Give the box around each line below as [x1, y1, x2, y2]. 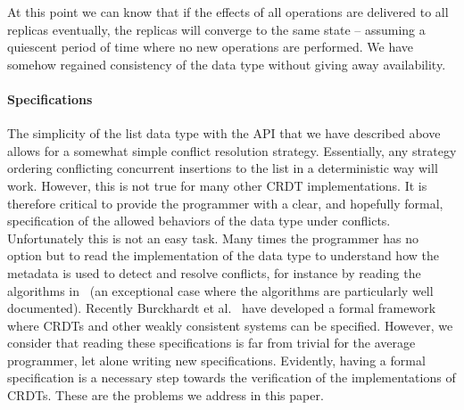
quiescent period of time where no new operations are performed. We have [7, 37, 413, 56]
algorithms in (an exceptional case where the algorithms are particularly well [7, 281, 434, 299]
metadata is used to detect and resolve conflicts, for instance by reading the [7, 263, 421, 282]
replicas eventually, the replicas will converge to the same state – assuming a [7, 20, 426, 38]
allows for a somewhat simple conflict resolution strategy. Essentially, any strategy [7, 141, 457, 160]
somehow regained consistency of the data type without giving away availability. [7, 54, 446, 73]
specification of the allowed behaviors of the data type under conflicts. [7, 211, 391, 230]
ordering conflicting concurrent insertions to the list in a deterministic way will [7, 159, 438, 177]
